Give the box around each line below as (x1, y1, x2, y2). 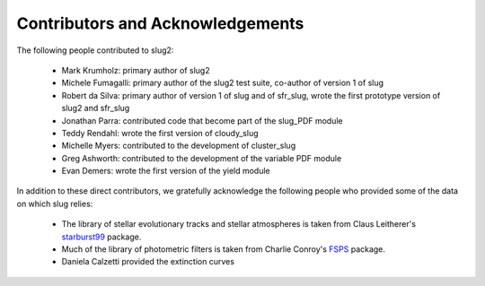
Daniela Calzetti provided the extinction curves (61, 256, 235, 267)
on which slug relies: (16, 198, 93, 209)
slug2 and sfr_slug (61, 103, 130, 114)
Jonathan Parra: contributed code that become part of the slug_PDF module (61, 115, 343, 126)
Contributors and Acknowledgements (16, 13, 304, 33)
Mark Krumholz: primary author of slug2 (61, 65, 210, 75)
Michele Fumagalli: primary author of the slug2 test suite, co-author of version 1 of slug (61, 77, 384, 89)
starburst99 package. (61, 231, 142, 242)
